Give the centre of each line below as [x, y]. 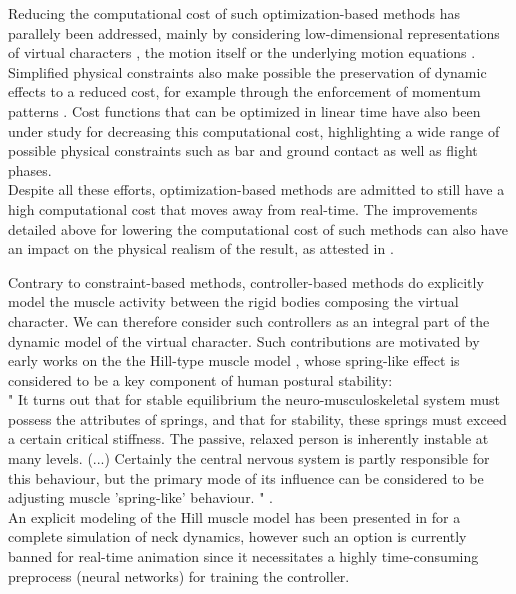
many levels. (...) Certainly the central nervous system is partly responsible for [249, 458]
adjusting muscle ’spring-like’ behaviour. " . [140, 497]
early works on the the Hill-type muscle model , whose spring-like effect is [234, 360]
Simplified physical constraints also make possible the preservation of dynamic [247, 71]
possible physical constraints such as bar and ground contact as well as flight [243, 150]
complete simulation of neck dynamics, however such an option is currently [237, 536]
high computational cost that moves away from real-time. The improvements [243, 208]
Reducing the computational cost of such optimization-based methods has [234, 13]
